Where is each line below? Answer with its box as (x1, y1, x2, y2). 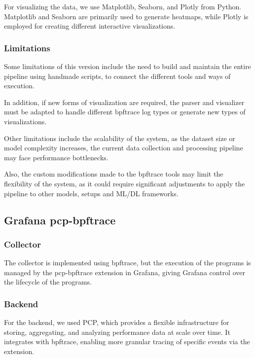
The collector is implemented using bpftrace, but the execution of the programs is (4, 257, 251, 268)
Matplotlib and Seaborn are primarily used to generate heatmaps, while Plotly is (4, 11, 249, 21)
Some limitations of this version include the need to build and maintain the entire (4, 61, 251, 71)
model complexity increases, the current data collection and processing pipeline (4, 143, 243, 153)
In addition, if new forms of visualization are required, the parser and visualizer (4, 97, 245, 107)
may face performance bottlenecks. (4, 152, 109, 162)
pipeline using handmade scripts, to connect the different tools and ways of (4, 71, 231, 81)
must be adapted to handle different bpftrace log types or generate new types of (4, 107, 246, 117)
